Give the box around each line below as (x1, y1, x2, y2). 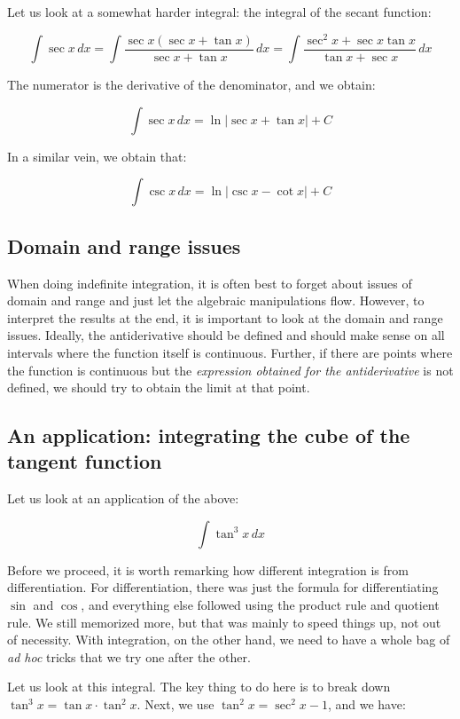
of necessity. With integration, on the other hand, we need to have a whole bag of (7, 630, 450, 649)
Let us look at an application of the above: (7, 489, 239, 508)
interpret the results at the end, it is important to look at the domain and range (7, 308, 443, 327)
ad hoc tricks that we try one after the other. (7, 647, 251, 666)
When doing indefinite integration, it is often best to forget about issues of (7, 273, 412, 292)
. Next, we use (136, 695, 214, 714)
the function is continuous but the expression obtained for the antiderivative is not (7, 360, 454, 379)
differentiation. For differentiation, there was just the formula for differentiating (7, 578, 439, 597)
